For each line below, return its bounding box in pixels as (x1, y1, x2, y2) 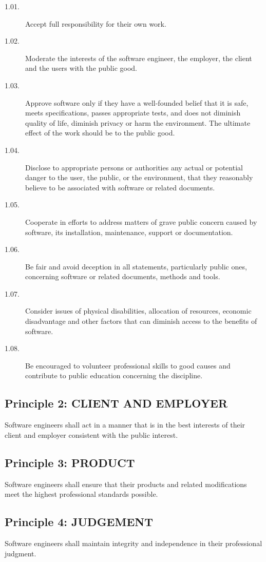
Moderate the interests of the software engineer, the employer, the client (25, 52, 252, 63)
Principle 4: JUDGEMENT (5, 514, 154, 530)
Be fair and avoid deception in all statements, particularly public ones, (25, 261, 247, 272)
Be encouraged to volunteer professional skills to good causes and (25, 360, 231, 371)
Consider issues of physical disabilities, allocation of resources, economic (25, 305, 252, 316)
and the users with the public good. (25, 63, 137, 73)
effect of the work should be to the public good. (25, 127, 175, 138)
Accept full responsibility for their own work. (25, 18, 166, 29)
